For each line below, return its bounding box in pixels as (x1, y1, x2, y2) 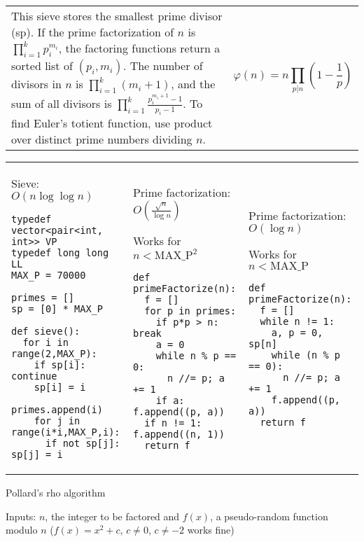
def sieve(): (11, 326, 80, 338)
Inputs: (6, 508, 36, 523)
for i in (22, 337, 69, 349)
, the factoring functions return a (58, 40, 220, 56)
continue (11, 370, 57, 382)
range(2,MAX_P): (11, 348, 97, 360)
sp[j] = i (11, 449, 63, 461)
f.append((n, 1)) (132, 429, 225, 440)
